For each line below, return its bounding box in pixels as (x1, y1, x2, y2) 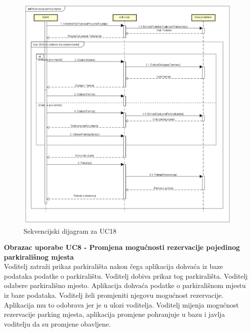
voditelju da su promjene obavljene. (4, 318, 111, 329)
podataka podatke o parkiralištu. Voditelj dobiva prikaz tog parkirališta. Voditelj (4, 270, 248, 281)
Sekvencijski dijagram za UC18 (24, 225, 117, 236)
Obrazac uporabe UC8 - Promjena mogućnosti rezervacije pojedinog (4, 242, 240, 252)
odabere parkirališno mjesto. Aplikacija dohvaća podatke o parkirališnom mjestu (4, 280, 246, 290)
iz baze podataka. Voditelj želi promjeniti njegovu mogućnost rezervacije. (4, 290, 224, 300)
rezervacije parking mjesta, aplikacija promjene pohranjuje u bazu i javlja (4, 309, 225, 319)
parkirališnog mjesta (4, 251, 74, 262)
